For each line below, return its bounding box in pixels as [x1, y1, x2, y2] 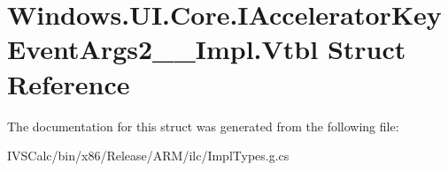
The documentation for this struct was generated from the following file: [7, 116, 399, 135]
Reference [7, 65, 130, 101]
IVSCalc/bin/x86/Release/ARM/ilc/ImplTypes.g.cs [7, 146, 290, 165]
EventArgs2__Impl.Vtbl [7, 31, 319, 67]
